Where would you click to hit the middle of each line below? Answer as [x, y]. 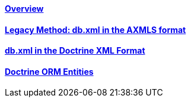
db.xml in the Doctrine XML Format [75, 51]
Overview [24, 9]
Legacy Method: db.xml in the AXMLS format [95, 29]
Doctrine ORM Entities [49, 71]
